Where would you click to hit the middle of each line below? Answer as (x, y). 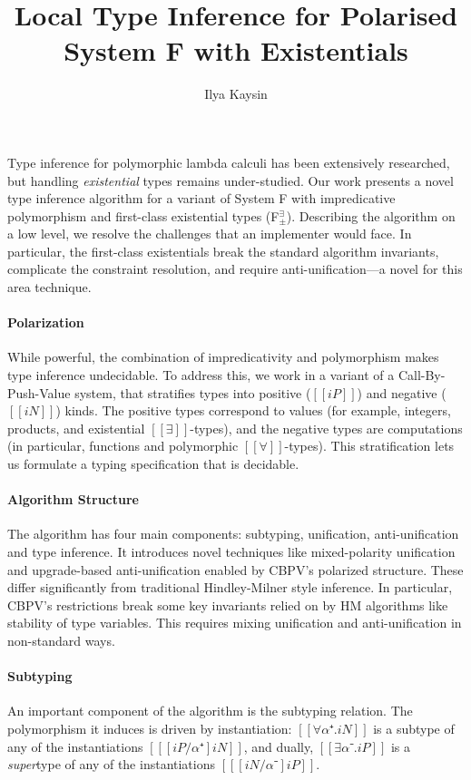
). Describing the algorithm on (371, 215)
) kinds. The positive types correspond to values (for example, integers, (253, 410)
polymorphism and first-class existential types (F (143, 215)
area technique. (49, 287)
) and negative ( (402, 392)
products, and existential (76, 428)
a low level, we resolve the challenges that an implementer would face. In (210, 234)
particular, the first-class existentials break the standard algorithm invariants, (223, 251)
